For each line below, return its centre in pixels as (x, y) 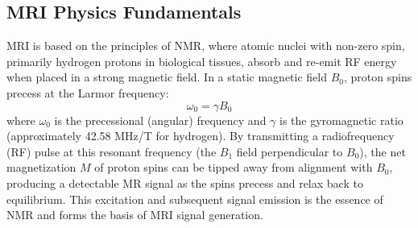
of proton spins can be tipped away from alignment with (234, 167)
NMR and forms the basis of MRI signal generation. (135, 215)
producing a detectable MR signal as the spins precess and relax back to (185, 182)
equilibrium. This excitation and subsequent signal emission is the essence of (195, 199)
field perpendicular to (290, 151)
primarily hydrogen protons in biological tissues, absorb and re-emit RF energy (202, 61)
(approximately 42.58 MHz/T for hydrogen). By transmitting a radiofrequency (201, 136)
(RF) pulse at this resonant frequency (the (112, 151)
